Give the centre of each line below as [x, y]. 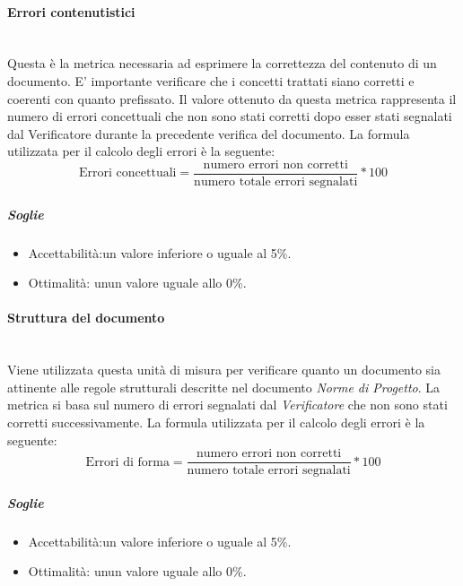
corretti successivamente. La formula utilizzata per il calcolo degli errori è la [216, 422]
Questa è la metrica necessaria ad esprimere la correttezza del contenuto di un [222, 63]
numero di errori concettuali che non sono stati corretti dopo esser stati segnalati [230, 116]
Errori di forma [127, 462]
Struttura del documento [86, 318]
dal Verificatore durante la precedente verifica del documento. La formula [209, 133]
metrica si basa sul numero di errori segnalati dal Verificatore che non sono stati [227, 405]
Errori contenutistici [71, 11]
